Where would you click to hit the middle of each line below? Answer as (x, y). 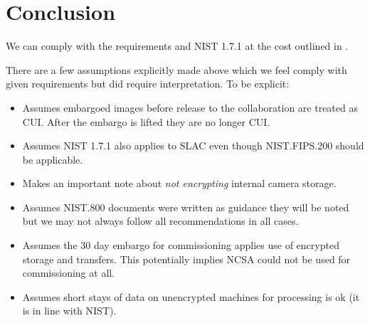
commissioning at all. (69, 273)
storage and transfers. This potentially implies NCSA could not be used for (186, 259)
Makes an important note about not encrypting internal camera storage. (179, 183)
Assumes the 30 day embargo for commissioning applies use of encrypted (181, 245)
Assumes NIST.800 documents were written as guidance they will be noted (186, 207)
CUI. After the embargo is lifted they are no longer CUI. (146, 121)
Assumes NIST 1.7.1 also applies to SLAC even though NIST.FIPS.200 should (193, 145)
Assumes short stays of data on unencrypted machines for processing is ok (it (191, 296)
